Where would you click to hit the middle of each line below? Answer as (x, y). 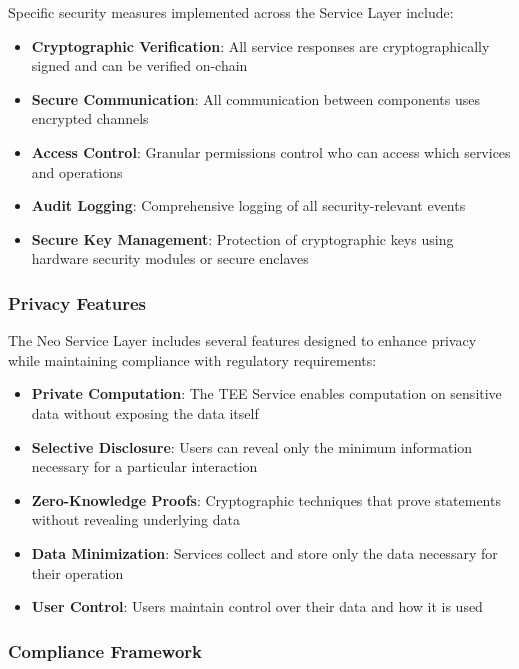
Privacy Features (77, 302)
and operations (77, 171)
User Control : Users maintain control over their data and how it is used (257, 606)
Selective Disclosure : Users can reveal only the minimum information (252, 446)
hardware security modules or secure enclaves (170, 258)
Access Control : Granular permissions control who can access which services (271, 151)
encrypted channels (90, 118)
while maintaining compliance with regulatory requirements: (192, 359)
